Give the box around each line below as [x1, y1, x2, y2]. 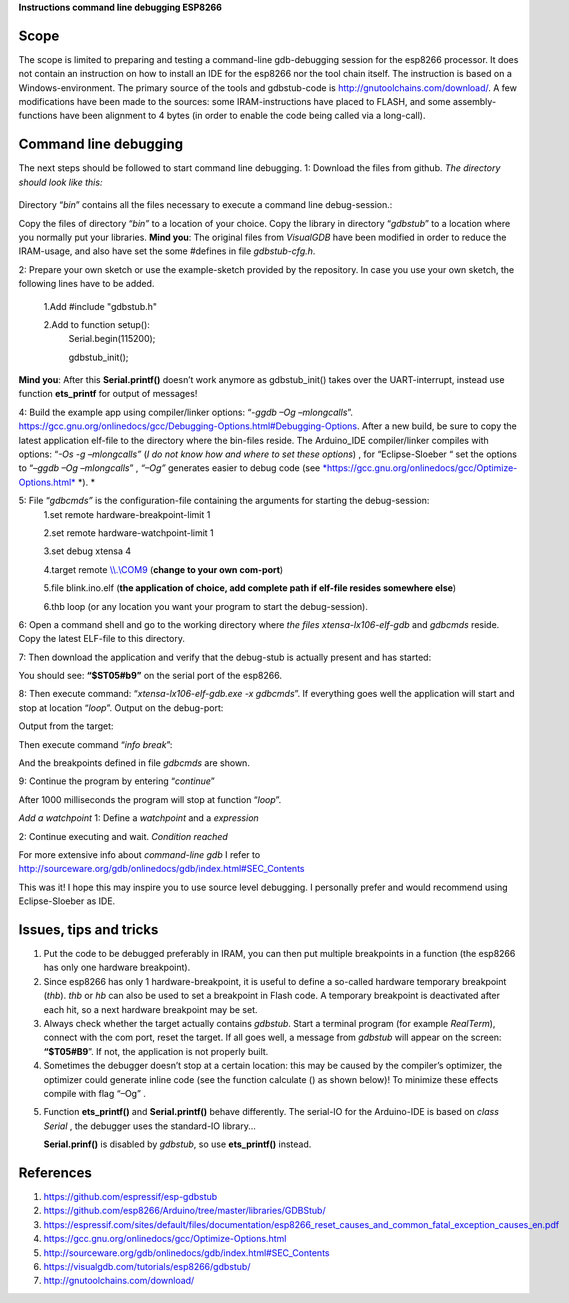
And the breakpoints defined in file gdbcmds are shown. [18, 757, 250, 769]
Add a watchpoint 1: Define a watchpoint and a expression [18, 812, 259, 824]
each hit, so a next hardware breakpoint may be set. [43, 1003, 259, 1015]
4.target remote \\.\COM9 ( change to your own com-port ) [43, 563, 284, 575]
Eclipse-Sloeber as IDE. [18, 895, 116, 907]
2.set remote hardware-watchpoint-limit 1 [43, 526, 214, 539]
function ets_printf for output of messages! [18, 388, 198, 400]
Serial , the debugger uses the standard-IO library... [43, 1120, 257, 1132]
